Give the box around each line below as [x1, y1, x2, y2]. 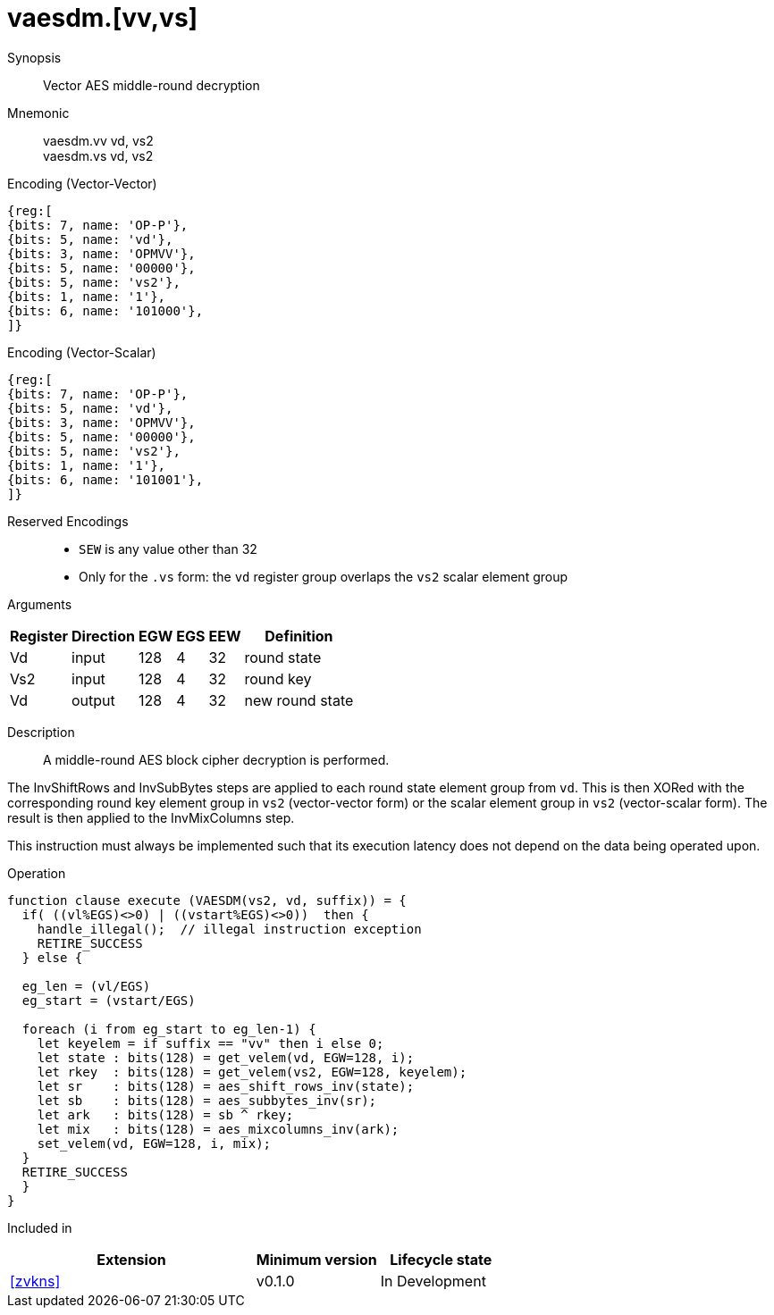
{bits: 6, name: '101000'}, [7, 303, 204, 318]
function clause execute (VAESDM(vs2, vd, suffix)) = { [7, 892, 407, 908]
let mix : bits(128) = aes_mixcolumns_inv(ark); [37, 1121, 400, 1136]
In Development [380, 1271, 486, 1290]
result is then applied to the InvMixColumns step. [7, 809, 295, 825]
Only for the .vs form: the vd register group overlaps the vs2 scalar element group [79, 568, 568, 584]
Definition [265, 626, 333, 645]
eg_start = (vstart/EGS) [21, 993, 196, 1008]
